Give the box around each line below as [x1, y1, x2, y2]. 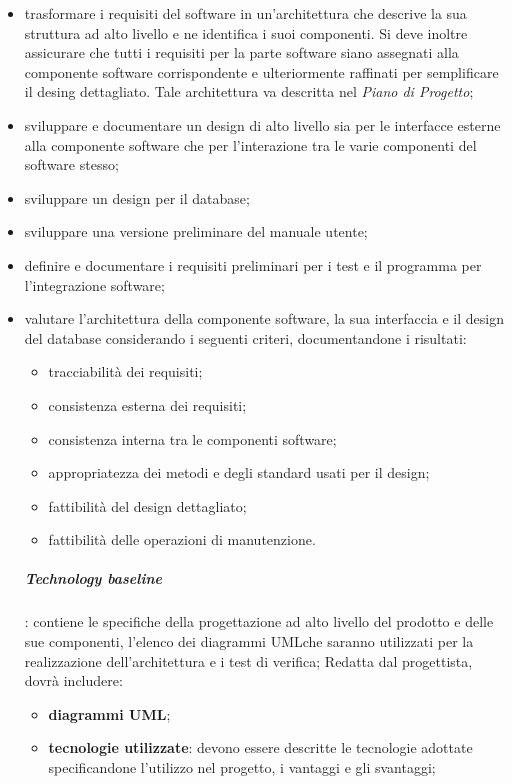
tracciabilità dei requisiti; [48, 361, 203, 382]
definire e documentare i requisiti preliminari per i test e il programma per [24, 254, 482, 275]
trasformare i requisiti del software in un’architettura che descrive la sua [24, 3, 467, 23]
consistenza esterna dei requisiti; [48, 394, 247, 415]
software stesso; [24, 154, 119, 175]
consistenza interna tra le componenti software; [48, 428, 337, 449]
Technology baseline [24, 568, 162, 589]
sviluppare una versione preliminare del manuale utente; [24, 221, 368, 242]
